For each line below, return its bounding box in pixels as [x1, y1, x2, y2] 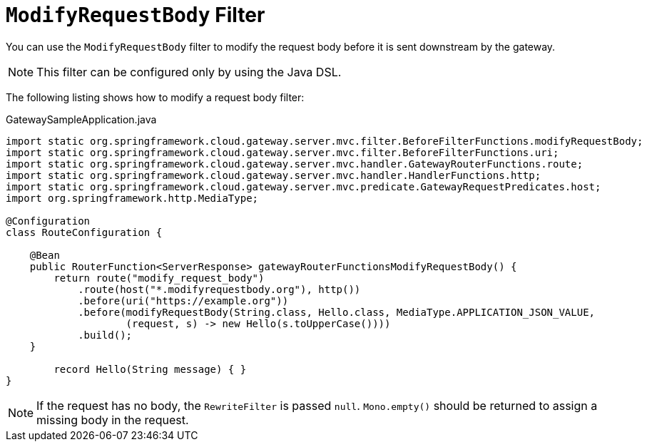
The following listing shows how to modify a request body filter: [6, 91, 305, 103]
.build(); [78, 329, 133, 341]
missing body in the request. [36, 412, 189, 427]
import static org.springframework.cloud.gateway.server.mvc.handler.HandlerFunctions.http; [6, 169, 541, 181]
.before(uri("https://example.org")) [78, 294, 289, 307]
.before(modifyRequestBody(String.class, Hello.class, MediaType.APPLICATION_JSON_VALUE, [78, 306, 596, 318]
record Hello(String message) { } [54, 363, 247, 375]
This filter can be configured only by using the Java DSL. [36, 64, 342, 79]
